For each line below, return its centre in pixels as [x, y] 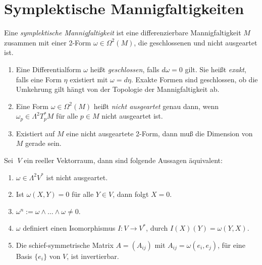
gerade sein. [43, 143]
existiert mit [89, 79]
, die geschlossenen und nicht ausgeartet [196, 42]
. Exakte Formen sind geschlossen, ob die [194, 79]
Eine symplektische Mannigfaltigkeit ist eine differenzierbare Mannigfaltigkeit [123, 33]
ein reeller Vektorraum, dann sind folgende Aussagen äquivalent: [123, 160]
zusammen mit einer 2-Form [48, 42]
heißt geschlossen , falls [125, 69]
